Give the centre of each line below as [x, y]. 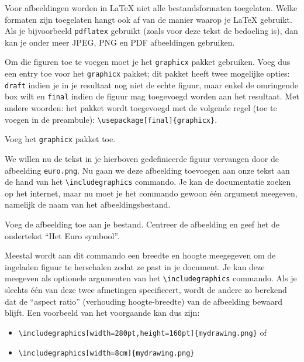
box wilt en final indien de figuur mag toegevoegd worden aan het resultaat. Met [152, 96]
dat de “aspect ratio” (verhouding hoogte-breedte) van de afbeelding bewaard [144, 301]
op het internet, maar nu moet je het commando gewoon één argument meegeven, [151, 193]
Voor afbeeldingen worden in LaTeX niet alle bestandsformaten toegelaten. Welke [151, 8]
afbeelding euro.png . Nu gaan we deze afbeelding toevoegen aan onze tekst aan [147, 170]
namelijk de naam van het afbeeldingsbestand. [88, 204]
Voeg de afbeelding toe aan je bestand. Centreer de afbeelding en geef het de [142, 224]
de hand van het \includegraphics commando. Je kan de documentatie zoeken [148, 182]
